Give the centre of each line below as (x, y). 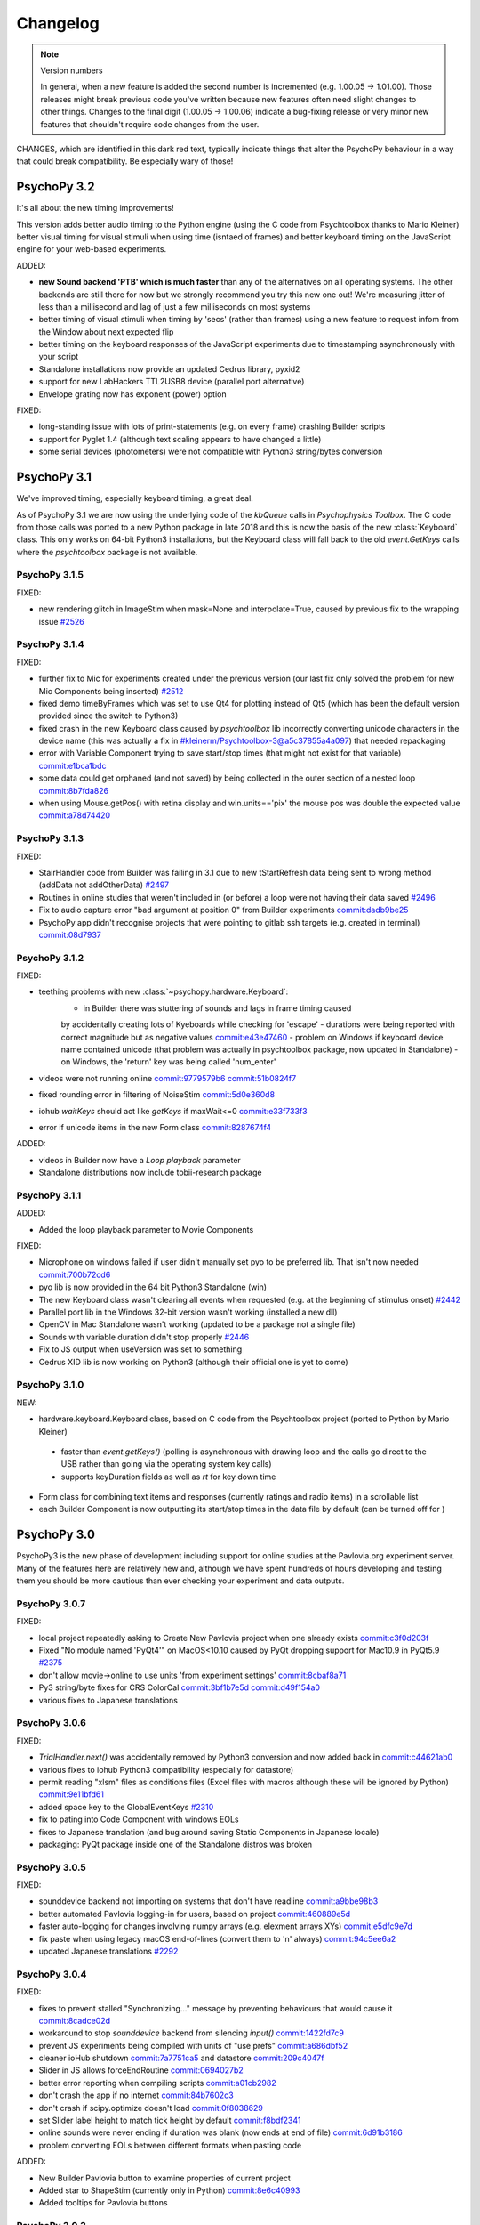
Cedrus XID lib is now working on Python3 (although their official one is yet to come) (193, 1362)
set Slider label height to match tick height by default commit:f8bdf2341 (170, 2120)
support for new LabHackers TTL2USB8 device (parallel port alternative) (172, 382)
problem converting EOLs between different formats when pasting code (170, 2145)
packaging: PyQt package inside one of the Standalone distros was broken (176, 1844)
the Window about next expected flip (106, 332)
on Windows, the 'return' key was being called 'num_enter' (168, 1062)
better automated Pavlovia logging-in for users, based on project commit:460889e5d (195, 1913)
